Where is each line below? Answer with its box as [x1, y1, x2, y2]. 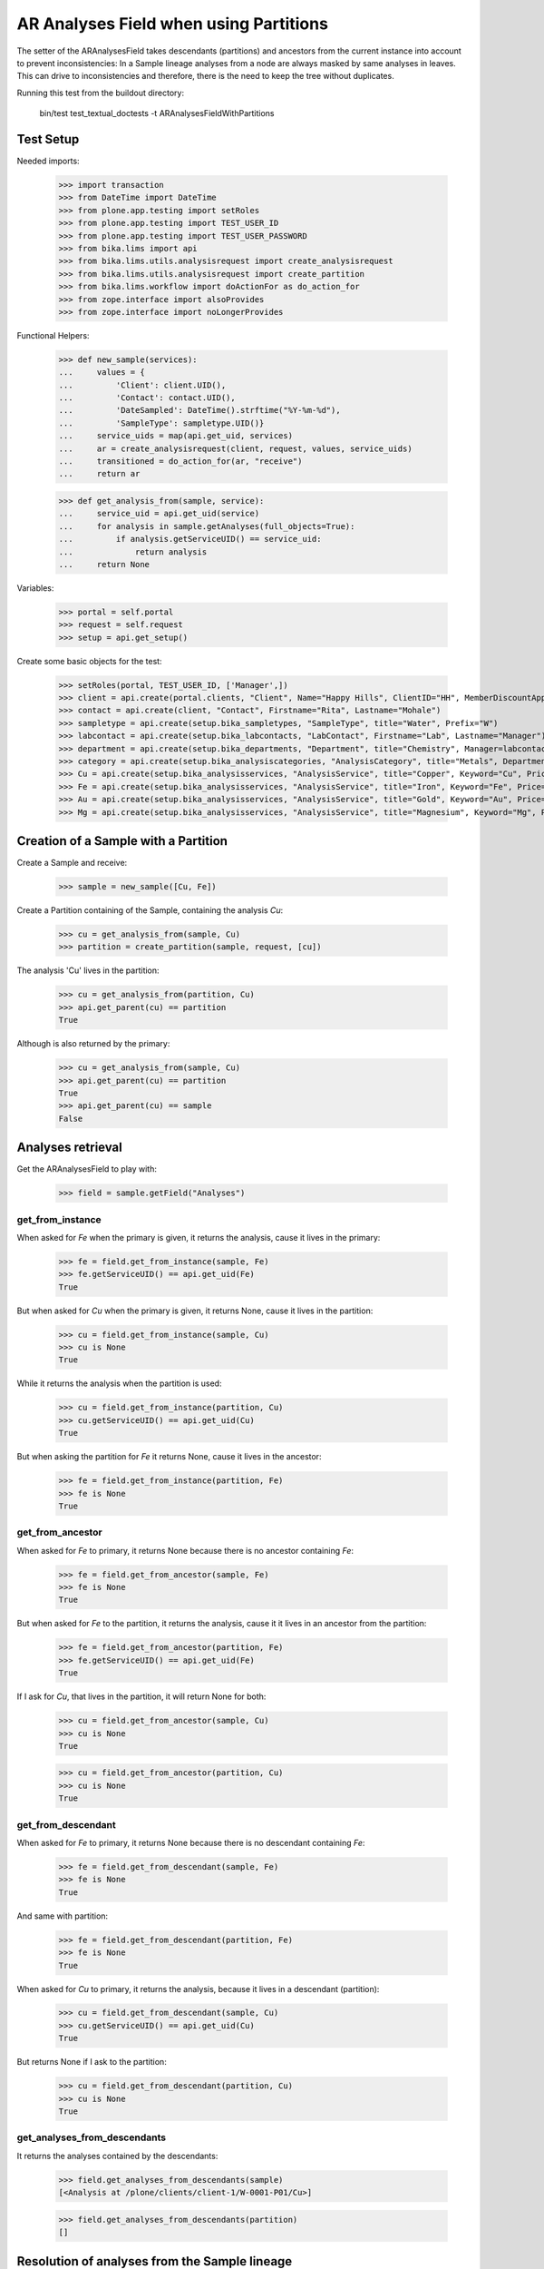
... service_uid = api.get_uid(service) [58, 508, 260, 519]
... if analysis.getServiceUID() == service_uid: [58, 534, 322, 545]
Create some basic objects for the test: [16, 655, 162, 666]
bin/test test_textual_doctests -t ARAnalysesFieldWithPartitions [39, 108, 275, 119]
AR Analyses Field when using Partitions [16, 14, 328, 34]
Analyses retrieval [16, 1140, 122, 1155]
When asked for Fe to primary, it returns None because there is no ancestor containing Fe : [16, 1545, 354, 1556]
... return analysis [58, 546, 208, 557]
